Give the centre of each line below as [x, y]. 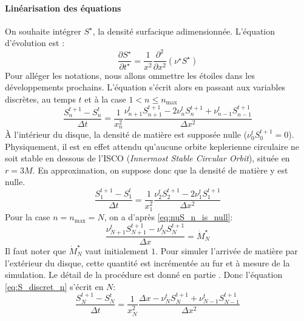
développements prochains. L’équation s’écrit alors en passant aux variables [145, 87]
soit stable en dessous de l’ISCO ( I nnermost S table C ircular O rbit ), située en [147, 158]
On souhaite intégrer [43, 31]
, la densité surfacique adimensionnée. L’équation [184, 31]
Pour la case [28, 217]
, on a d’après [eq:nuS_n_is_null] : [168, 217]
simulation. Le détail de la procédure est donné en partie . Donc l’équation [144, 275]
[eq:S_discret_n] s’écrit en [54, 286]
